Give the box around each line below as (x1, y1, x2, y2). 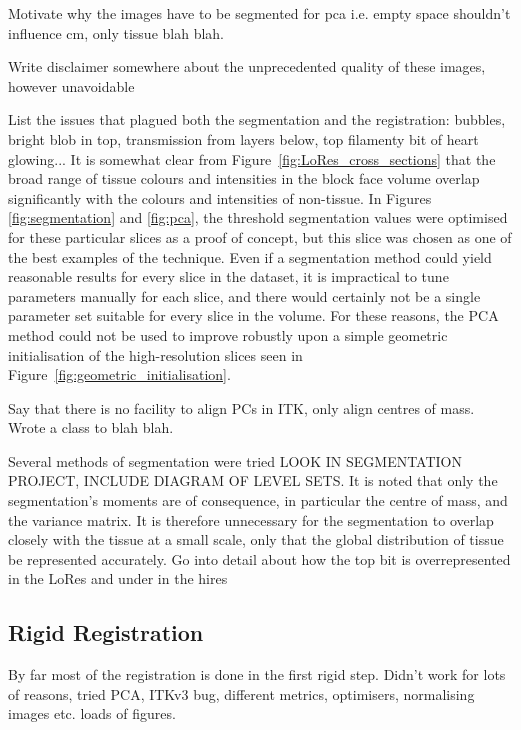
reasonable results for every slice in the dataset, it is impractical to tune (8, 266, 449, 287)
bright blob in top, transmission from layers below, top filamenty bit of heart (8, 128, 479, 149)
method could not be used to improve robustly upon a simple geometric (8, 324, 448, 345)
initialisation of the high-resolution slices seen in (8, 344, 303, 365)
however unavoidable (8, 75, 135, 96)
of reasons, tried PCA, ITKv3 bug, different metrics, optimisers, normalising (8, 683, 475, 704)
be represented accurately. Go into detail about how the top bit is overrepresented (8, 548, 511, 569)
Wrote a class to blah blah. (8, 417, 174, 438)
